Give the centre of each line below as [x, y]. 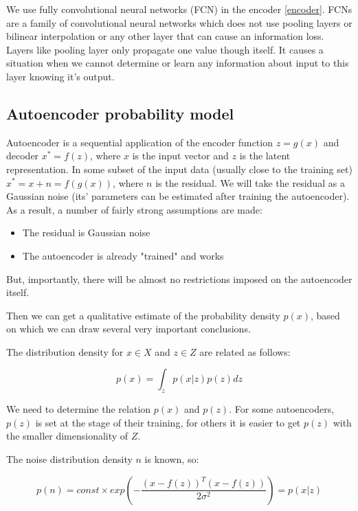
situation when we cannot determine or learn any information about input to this [178, 63]
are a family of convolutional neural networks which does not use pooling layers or [179, 22]
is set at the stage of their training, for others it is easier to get [168, 422]
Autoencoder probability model [120, 113]
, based [325, 315]
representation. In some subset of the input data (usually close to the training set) [179, 169]
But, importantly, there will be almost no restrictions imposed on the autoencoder [179, 279]
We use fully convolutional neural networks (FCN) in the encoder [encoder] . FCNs [179, 9]
